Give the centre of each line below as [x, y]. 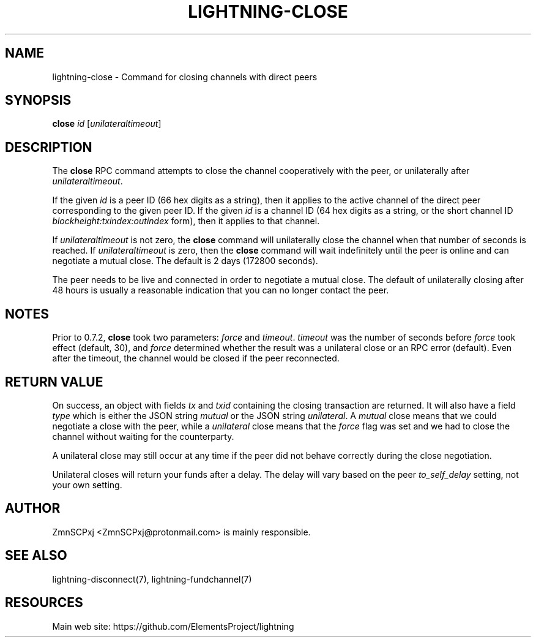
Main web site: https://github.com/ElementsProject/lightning [173, 626]
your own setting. [87, 485]
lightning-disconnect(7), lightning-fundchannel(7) [152, 579]
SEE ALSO [36, 556]
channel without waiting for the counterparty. [143, 436]
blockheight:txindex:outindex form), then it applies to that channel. [186, 221]
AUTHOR [33, 508]
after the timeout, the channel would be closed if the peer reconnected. [196, 358]
